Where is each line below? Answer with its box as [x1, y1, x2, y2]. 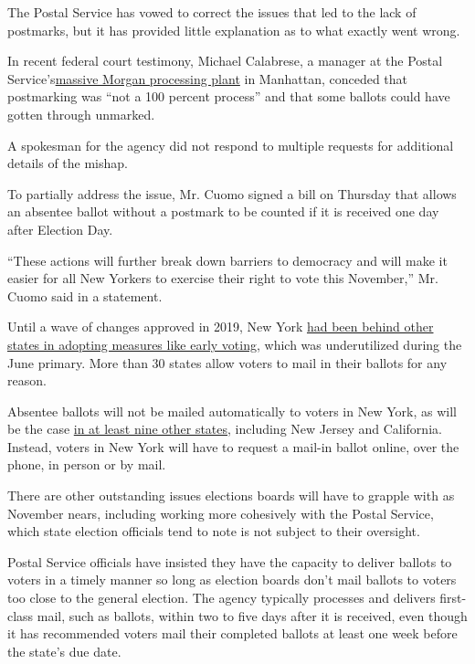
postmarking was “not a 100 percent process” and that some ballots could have [7, 87, 450, 106]
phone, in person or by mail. [7, 455, 166, 474]
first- [439, 588, 467, 607]
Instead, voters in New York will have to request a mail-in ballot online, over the [7, 437, 459, 456]
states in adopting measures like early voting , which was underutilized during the [7, 334, 462, 353]
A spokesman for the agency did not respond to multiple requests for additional [7, 135, 454, 154]
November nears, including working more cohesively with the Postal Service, [7, 503, 434, 522]
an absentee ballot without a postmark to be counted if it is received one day [7, 202, 439, 221]
